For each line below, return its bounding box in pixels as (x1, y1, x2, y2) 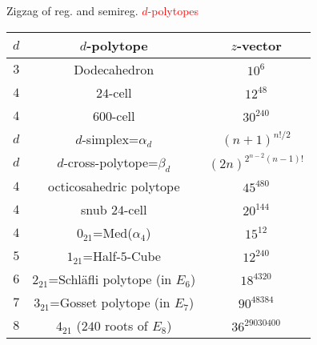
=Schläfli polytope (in (48, 269, 172, 288)
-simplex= (82, 129, 139, 148)
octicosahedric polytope (47, 176, 180, 195)
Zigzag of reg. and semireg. (6, 2, 138, 18)
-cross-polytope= (63, 152, 158, 171)
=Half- (82, 246, 121, 265)
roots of (105, 315, 148, 335)
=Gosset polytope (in (50, 292, 171, 311)
